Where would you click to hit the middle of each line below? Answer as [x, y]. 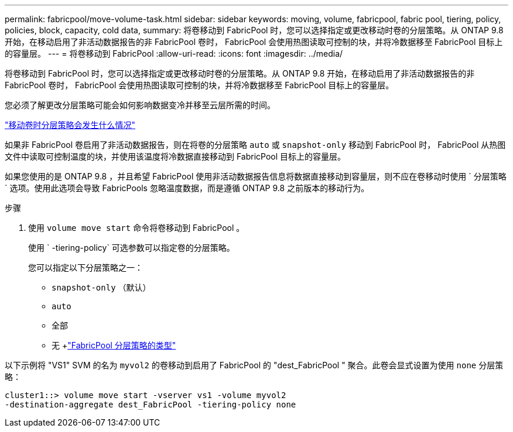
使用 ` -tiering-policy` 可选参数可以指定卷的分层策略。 [131, 248]
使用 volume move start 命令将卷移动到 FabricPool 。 [136, 228]
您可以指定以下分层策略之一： [85, 267]
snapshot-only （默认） [101, 287]
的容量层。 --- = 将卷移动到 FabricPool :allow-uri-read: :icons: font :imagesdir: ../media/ [174, 53]
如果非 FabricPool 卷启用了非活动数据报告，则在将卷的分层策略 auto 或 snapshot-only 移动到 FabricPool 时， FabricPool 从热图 [255, 145]
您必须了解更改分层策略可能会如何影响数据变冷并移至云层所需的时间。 [140, 105]
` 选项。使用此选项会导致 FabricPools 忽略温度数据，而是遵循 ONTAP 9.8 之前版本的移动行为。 [187, 188]
